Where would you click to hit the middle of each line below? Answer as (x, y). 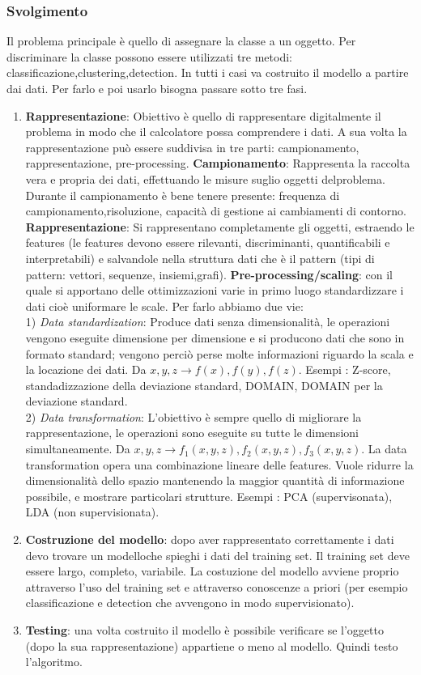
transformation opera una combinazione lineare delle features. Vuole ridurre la (219, 464)
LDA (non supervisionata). (92, 512)
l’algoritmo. (54, 662)
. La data (384, 449)
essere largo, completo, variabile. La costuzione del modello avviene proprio (212, 571)
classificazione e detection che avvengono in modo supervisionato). (190, 603)
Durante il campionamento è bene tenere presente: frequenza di (183, 195)
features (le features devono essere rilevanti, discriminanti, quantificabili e (208, 242)
